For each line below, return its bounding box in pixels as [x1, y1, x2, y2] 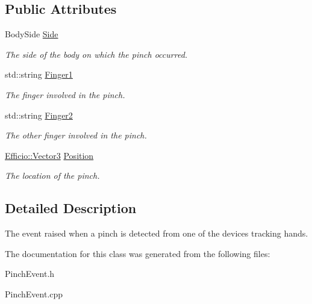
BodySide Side [5, 28, 58, 40]
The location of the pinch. [5, 169, 100, 182]
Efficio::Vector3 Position [5, 149, 94, 161]
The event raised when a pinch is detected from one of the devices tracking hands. [5, 227, 308, 240]
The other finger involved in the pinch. [5, 129, 147, 141]
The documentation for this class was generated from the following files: [5, 247, 270, 259]
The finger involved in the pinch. [5, 88, 125, 101]
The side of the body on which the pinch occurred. [5, 48, 188, 60]
